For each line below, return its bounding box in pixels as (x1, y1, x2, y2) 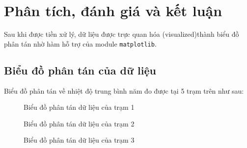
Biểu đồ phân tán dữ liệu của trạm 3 (24, 135, 135, 145)
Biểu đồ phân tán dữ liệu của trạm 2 (24, 118, 135, 128)
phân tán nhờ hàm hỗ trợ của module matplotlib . (4, 38, 157, 49)
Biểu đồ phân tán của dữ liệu (4, 62, 156, 77)
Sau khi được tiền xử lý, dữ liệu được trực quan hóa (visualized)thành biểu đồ (4, 29, 239, 39)
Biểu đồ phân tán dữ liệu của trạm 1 (24, 102, 135, 112)
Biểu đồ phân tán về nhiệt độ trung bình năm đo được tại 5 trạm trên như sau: (4, 85, 244, 96)
